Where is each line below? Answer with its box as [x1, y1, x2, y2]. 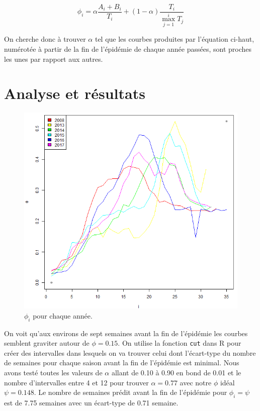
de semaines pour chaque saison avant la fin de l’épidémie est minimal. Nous [4, 357, 239, 368]
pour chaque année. [33, 310, 93, 321]
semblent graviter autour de [4, 338, 90, 348]
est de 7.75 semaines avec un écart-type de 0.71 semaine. [4, 397, 179, 407]
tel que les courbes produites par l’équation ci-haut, [95, 34, 254, 44]
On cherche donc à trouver [4, 34, 86, 44]
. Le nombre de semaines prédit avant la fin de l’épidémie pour [34, 387, 227, 397]
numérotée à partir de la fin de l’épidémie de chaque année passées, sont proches [4, 43, 252, 54]
